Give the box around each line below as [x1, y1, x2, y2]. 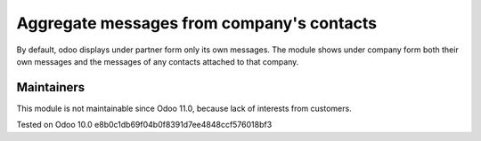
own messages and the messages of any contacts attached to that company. [16, 56, 299, 67]
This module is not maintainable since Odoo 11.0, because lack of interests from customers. [16, 103, 352, 114]
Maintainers [16, 80, 86, 95]
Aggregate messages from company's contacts [16, 13, 378, 33]
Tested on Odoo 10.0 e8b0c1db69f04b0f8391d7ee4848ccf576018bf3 [16, 120, 273, 130]
